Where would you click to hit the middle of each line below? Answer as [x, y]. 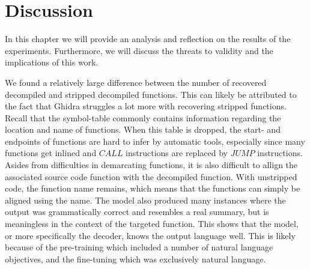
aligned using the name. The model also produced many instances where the [145, 200]
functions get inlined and [51, 153]
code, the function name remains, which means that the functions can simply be [153, 188]
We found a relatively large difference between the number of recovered [136, 82]
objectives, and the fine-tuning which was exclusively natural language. [135, 258]
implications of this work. [52, 62]
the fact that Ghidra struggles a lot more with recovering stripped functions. [146, 106]
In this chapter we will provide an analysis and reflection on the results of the [148, 39]
